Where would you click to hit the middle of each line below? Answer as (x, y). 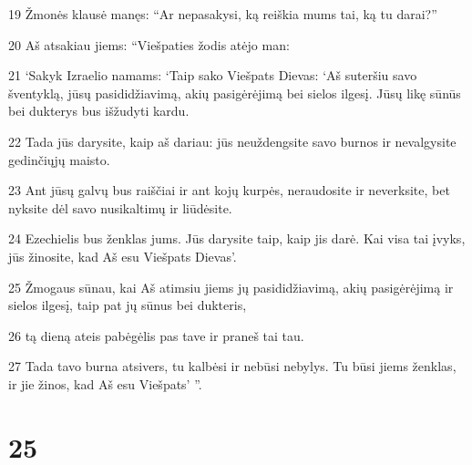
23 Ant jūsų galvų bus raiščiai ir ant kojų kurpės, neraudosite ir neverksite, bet (229, 190)
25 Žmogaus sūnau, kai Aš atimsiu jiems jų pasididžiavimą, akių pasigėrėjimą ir (231, 287)
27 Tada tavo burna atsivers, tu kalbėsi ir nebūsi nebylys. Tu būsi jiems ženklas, (232, 366)
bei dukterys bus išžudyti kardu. (99, 111)
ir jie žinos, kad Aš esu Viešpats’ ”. (105, 383)
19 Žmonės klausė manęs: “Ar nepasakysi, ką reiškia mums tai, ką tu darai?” (223, 14)
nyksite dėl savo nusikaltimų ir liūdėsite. (120, 207)
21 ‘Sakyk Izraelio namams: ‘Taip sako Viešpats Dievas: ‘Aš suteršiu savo (213, 75)
